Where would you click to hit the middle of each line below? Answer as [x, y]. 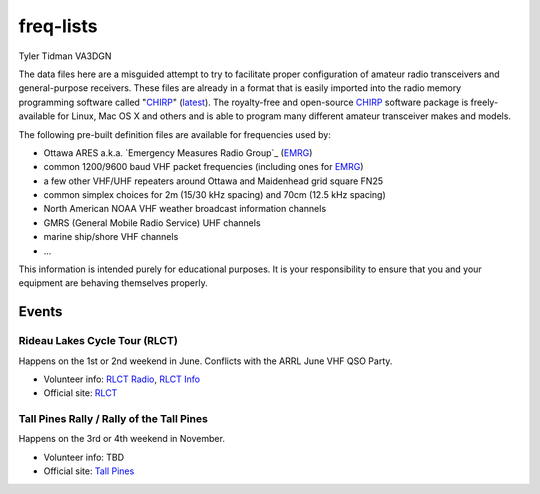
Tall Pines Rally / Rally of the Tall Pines [113, 419]
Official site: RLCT [80, 393]
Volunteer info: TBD [84, 457]
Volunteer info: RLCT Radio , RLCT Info [121, 379]
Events [40, 311]
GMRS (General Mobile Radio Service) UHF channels [152, 222]
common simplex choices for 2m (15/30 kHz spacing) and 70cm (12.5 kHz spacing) [215, 195]
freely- [484, 102]
